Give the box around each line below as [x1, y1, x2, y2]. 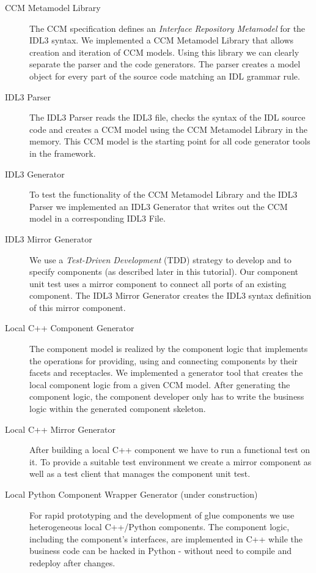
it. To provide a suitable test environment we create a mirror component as [29, 455, 312, 468]
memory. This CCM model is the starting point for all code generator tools [29, 135, 310, 148]
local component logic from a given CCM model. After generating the [29, 378, 290, 391]
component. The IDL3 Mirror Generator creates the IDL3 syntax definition [29, 289, 311, 302]
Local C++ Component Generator [5, 321, 134, 334]
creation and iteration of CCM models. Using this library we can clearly [29, 45, 299, 58]
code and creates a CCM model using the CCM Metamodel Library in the [29, 122, 308, 135]
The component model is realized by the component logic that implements [29, 342, 308, 355]
